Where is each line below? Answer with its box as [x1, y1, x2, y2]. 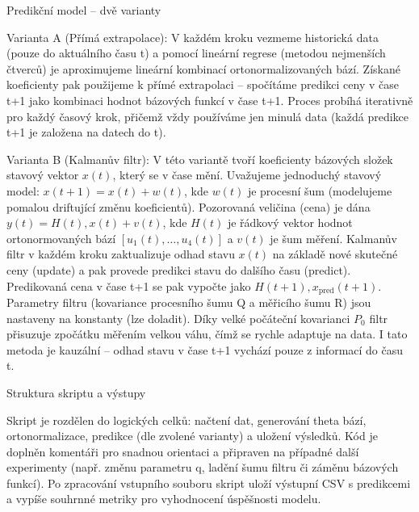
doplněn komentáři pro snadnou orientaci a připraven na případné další [6, 443, 359, 460]
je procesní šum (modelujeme [247, 182, 392, 199]
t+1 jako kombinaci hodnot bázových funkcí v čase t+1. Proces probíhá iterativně [6, 91, 413, 108]
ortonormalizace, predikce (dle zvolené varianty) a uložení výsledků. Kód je [6, 427, 378, 444]
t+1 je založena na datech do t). [6, 124, 166, 141]
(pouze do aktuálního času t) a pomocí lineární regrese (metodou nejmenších [6, 44, 386, 61]
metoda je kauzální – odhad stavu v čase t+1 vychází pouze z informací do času [6, 341, 404, 358]
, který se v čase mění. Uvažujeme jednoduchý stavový [112, 166, 382, 183]
